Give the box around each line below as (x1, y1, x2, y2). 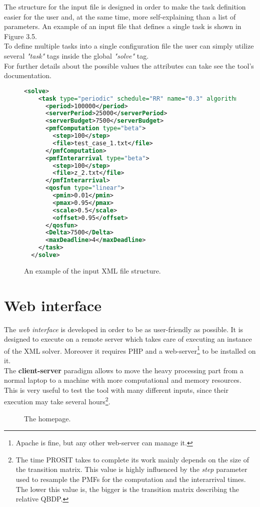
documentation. (4, 70, 51, 81)
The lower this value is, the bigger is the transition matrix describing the (15, 483, 239, 494)
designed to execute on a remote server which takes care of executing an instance (4, 334, 252, 344)
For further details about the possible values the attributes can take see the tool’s (4, 60, 254, 71)
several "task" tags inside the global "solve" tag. (4, 50, 149, 61)
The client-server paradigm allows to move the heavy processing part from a (4, 365, 243, 375)
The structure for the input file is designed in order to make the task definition (4, 2, 246, 12)
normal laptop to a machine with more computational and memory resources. (4, 375, 241, 385)
